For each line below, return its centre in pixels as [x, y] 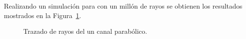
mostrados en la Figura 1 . [43, 15]
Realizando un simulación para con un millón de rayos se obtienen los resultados [123, 6]
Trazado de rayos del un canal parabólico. [85, 31]
